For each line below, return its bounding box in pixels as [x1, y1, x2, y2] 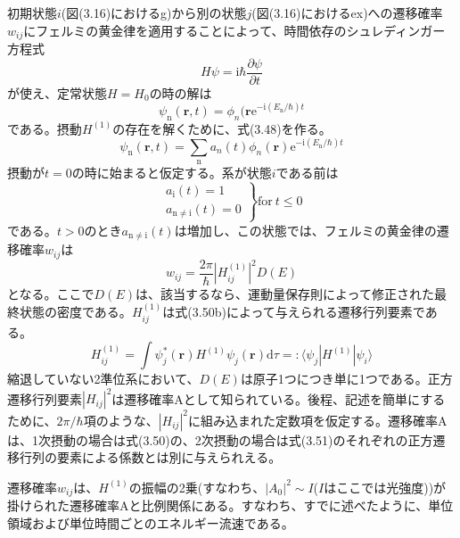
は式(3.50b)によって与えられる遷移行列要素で [162, 302, 425, 321]
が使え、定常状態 [7, 83, 107, 102]
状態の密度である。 [19, 302, 132, 321]
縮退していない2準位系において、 [7, 369, 200, 388]
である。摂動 [7, 119, 82, 137]
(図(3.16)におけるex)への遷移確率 [251, 4, 443, 21]
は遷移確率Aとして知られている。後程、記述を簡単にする [111, 389, 446, 408]
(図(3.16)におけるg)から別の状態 [61, 4, 247, 21]
